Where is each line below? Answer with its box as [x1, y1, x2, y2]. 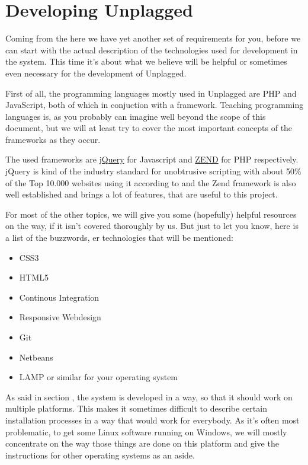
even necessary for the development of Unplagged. [5, 66, 187, 79]
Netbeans [19, 351, 53, 363]
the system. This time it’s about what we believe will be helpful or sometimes [5, 55, 287, 68]
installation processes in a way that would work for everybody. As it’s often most [5, 413, 300, 426]
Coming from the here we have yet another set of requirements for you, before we [5, 32, 301, 44]
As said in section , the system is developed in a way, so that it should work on [5, 390, 293, 403]
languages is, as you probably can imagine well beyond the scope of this [5, 110, 266, 122]
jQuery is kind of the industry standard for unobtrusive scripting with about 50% [5, 165, 301, 177]
